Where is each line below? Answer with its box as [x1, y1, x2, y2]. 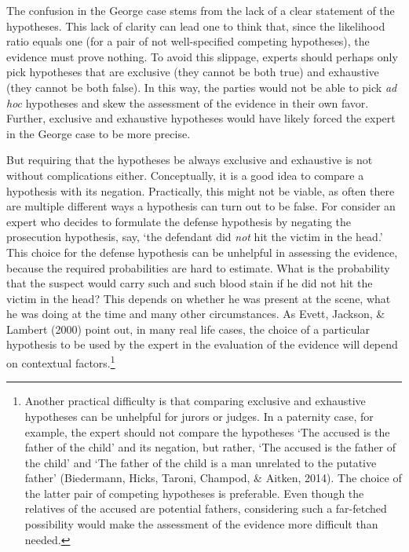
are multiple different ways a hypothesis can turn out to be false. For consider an [6, 198, 396, 214]
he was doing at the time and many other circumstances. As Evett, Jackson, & [6, 305, 385, 322]
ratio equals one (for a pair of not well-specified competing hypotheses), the [6, 33, 370, 49]
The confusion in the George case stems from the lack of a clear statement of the [6, 2, 395, 18]
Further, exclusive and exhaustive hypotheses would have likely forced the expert [6, 110, 396, 126]
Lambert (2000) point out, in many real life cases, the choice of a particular [6, 320, 370, 337]
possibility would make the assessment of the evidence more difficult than [24, 516, 378, 532]
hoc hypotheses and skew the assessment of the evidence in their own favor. [6, 94, 369, 111]
